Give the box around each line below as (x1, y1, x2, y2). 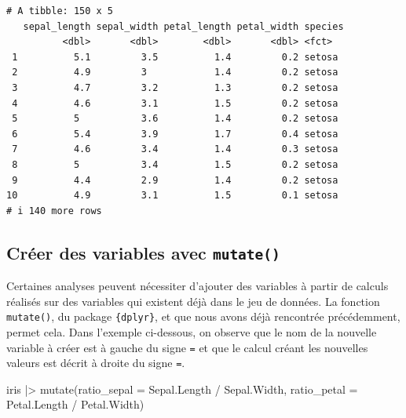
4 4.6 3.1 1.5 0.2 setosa (12, 97, 338, 109)
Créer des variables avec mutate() (6, 240, 280, 264)
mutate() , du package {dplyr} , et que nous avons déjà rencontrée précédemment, (6, 308, 401, 325)
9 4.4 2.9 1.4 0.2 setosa (12, 174, 338, 186)
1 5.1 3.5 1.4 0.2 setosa (12, 51, 338, 63)
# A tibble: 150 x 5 (6, 5, 114, 16)
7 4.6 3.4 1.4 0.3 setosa (12, 144, 338, 155)
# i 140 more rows (6, 205, 102, 216)
